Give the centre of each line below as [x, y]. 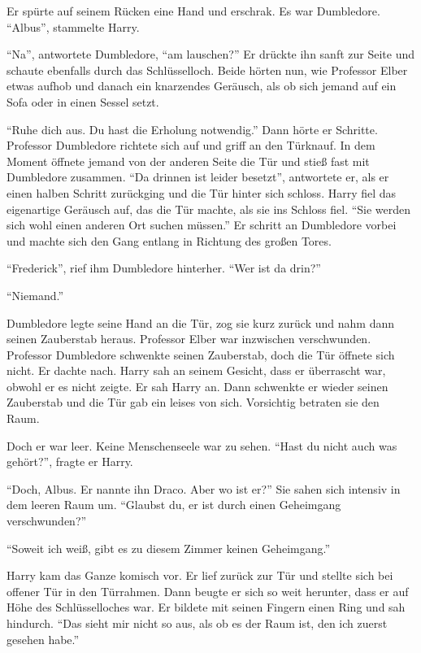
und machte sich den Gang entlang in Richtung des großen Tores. [169, 240]
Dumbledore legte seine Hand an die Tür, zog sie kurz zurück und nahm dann [200, 322]
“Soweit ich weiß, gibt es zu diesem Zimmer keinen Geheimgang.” [169, 548]
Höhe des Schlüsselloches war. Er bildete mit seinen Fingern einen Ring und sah [206, 607]
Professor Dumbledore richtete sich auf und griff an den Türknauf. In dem [191, 145]
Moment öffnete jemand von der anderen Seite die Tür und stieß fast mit [188, 161]
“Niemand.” [35, 295]
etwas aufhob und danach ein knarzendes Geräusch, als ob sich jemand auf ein [202, 86]
